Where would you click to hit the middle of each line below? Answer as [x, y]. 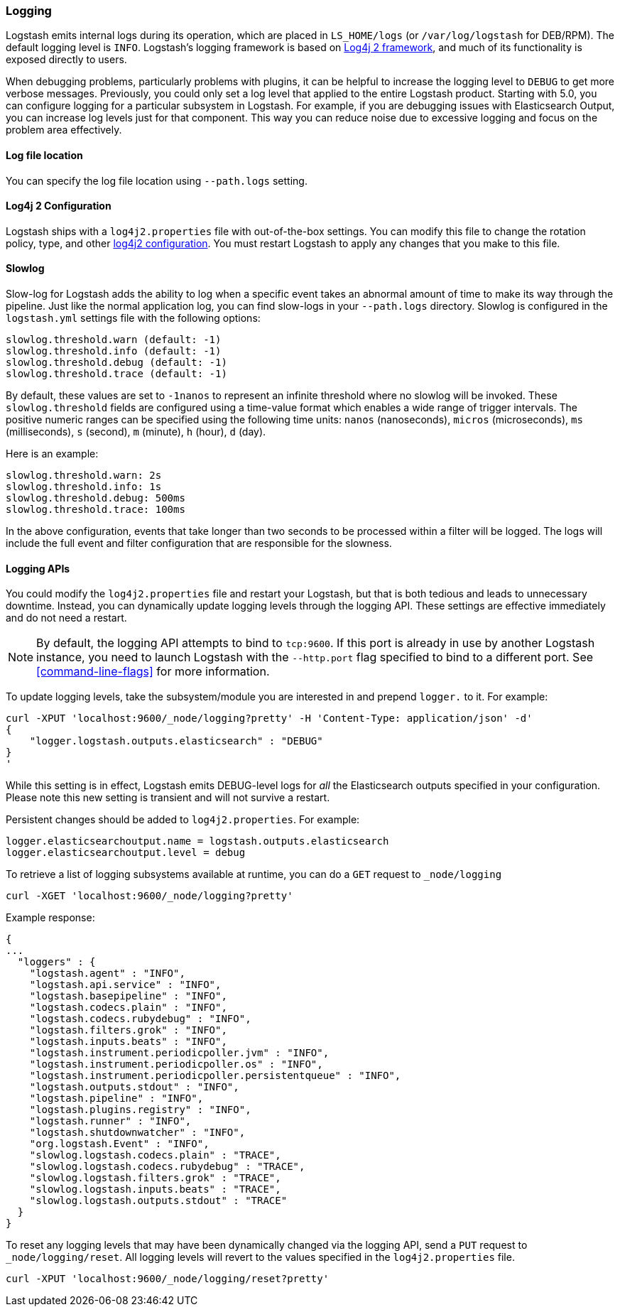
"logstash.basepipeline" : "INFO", [128, 996]
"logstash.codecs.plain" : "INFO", [128, 1008]
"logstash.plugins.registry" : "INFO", [140, 1110]
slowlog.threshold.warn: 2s [84, 476]
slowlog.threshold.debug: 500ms [96, 498]
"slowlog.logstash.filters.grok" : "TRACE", [155, 1178]
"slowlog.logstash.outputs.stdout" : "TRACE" [158, 1201]
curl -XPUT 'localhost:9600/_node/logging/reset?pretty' [168, 1279]
